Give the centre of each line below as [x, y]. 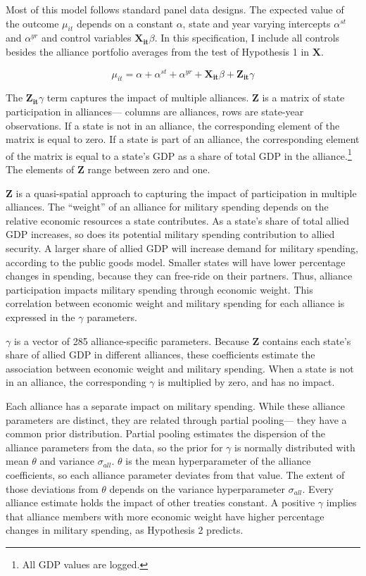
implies [341, 502]
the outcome [32, 23]
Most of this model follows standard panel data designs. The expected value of [175, 9]
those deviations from [52, 488]
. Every [318, 488]
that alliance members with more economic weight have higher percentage [165, 516]
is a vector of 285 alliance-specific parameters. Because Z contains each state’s [182, 340]
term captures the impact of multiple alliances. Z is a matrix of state [196, 98]
